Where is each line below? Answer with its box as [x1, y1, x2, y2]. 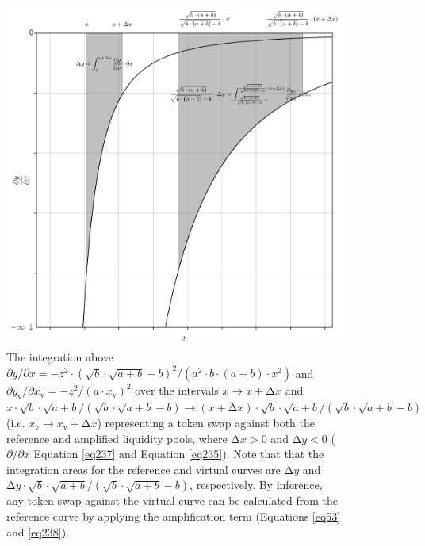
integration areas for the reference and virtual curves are [6, 460, 281, 477]
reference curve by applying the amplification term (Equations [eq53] [6, 508, 341, 525]
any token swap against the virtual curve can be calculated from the [6, 492, 338, 509]
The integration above [6, 349, 113, 365]
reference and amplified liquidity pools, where [6, 430, 228, 446]
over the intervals [135, 382, 219, 399]
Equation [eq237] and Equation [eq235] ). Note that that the [33, 445, 324, 462]
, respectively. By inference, [190, 476, 323, 493]
